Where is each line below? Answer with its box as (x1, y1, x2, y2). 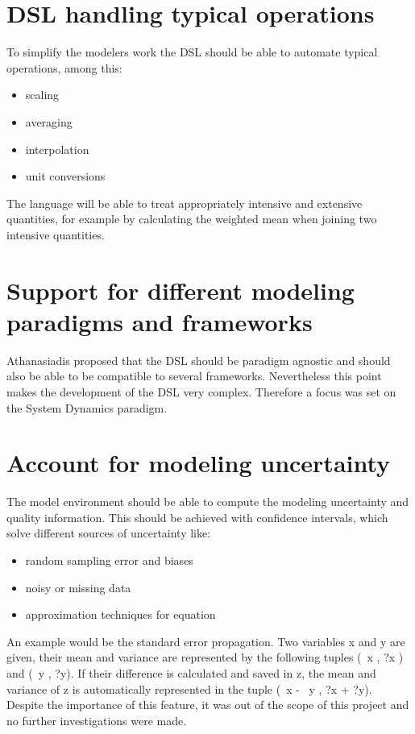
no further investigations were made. (6, 711, 187, 728)
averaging (25, 113, 73, 130)
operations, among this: (6, 59, 122, 76)
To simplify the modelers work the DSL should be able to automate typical (6, 44, 378, 60)
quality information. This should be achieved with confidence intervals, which (6, 508, 388, 525)
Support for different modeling (6, 273, 355, 306)
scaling (25, 86, 60, 103)
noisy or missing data (25, 578, 131, 595)
